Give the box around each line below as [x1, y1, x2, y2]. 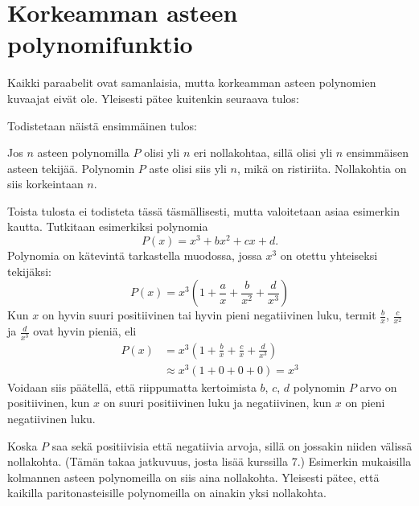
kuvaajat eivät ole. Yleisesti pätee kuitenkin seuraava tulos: [7, 89, 299, 106]
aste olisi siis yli [149, 159, 227, 176]
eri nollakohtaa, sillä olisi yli [193, 144, 333, 161]
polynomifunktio [7, 27, 193, 60]
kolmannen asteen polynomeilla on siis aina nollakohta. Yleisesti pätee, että [7, 468, 380, 485]
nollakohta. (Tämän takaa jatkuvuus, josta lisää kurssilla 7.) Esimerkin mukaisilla [7, 453, 412, 470]
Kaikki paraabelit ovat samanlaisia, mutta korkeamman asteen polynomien [7, 74, 376, 91]
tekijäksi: [7, 262, 51, 279]
